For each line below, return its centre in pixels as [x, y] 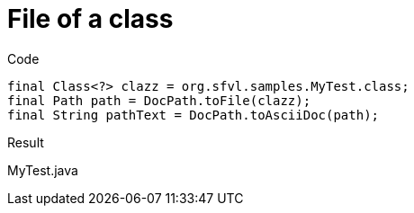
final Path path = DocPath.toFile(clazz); [159, 100]
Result [26, 142]
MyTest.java [43, 170]
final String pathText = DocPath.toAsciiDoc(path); [193, 115]
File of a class [90, 19]
